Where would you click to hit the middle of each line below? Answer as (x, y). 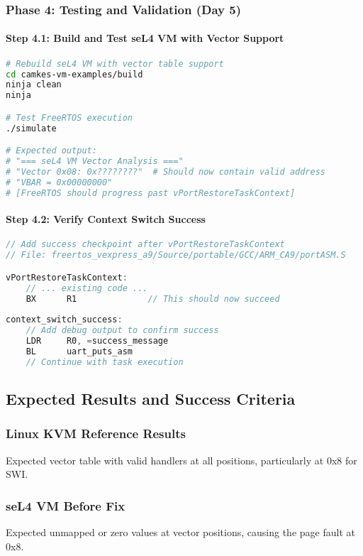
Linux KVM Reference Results (96, 434)
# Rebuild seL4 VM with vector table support (115, 64)
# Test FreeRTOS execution (69, 118)
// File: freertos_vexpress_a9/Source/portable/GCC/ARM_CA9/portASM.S (176, 255)
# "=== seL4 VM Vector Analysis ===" (95, 162)
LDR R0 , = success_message (97, 341)
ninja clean (34, 85)
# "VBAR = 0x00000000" (59, 182)
